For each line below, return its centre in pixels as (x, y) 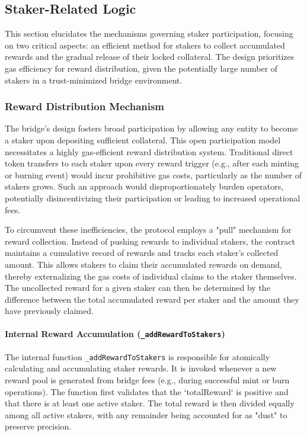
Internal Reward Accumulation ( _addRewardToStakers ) (115, 334)
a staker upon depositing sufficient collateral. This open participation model (143, 140)
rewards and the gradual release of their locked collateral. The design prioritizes (150, 57)
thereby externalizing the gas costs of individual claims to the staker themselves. (151, 276)
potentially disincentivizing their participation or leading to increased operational (153, 198)
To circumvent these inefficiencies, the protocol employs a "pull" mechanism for (148, 230)
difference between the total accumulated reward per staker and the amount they (152, 299)
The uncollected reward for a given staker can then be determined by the (137, 288)
